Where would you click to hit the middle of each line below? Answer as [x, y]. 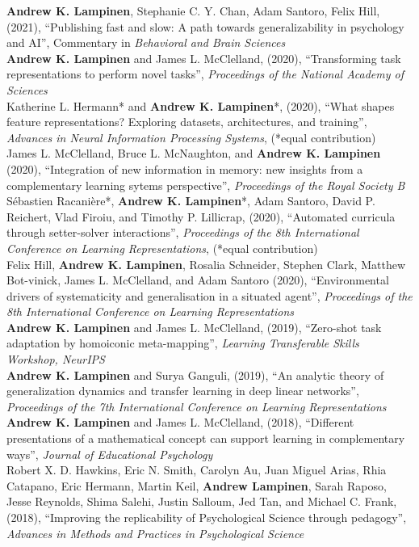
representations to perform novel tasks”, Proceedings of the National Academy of [205, 74]
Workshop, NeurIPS [56, 359]
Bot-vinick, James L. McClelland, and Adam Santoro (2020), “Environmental [198, 280]
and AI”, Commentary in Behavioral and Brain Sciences [146, 42]
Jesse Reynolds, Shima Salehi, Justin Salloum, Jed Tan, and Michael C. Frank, [202, 501]
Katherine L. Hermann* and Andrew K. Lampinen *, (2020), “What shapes [201, 105]
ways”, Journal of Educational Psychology [110, 454]
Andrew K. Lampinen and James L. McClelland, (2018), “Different [180, 422]
